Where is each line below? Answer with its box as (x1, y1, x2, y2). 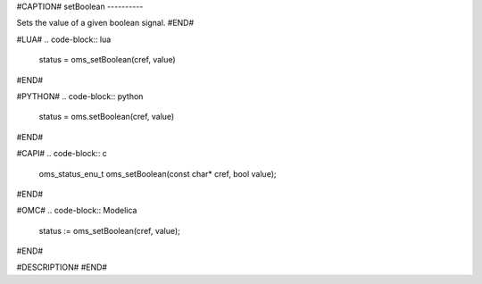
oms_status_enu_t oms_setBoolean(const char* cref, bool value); (38, 168, 277, 179)
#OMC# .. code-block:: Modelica (16, 205, 137, 216)
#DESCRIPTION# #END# (16, 262, 107, 272)
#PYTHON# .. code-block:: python (16, 90, 144, 102)
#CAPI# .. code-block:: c (16, 148, 107, 159)
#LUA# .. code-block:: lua (16, 34, 112, 45)
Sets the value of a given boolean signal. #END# (16, 18, 195, 29)
